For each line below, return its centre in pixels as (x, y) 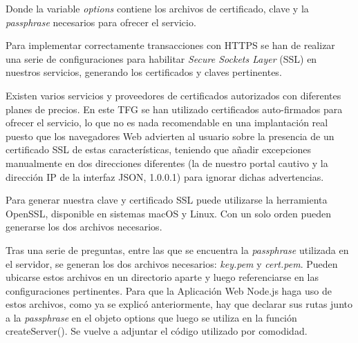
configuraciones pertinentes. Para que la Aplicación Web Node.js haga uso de (169, 290)
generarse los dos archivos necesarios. (84, 227)
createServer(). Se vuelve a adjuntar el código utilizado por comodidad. (157, 331)
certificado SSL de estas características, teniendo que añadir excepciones (159, 149)
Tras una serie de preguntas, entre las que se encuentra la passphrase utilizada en (177, 249)
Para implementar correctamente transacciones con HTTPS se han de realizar (170, 45)
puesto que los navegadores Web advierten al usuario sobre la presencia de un (170, 136)
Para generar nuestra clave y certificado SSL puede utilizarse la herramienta (167, 200)
